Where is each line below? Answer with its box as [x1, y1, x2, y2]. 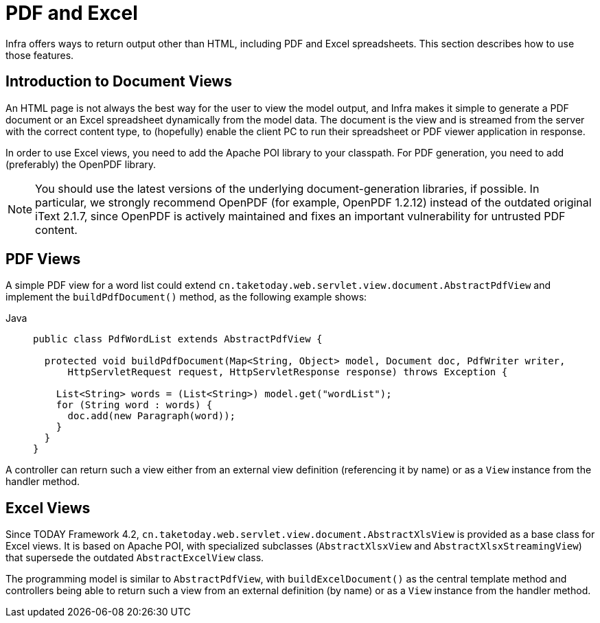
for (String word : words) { [56, 399, 213, 411]
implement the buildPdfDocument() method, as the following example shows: [5, 291, 367, 303]
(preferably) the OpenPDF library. [5, 158, 157, 170]
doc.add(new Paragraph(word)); [67, 410, 236, 422]
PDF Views [5, 250, 81, 268]
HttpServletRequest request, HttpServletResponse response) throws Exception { [67, 366, 508, 378]
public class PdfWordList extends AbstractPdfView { [33, 333, 323, 345]
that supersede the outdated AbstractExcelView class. [5, 552, 264, 564]
